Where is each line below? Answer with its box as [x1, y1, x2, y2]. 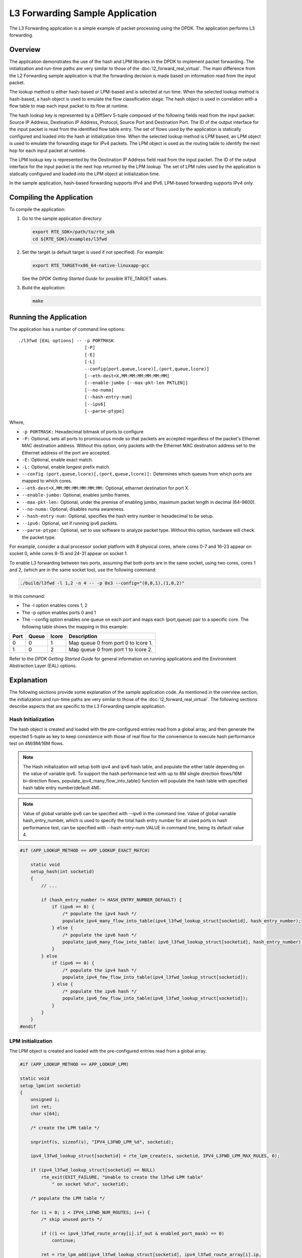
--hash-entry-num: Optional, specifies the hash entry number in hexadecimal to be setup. [22, 513, 214, 519]
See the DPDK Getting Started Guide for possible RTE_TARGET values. [22, 275, 168, 281]
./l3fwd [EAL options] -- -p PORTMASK [18, 338, 114, 343]
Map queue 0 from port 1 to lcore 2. [68, 646, 153, 653]
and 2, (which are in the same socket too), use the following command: [9, 567, 157, 573]
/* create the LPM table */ [30, 1125, 100, 1131]
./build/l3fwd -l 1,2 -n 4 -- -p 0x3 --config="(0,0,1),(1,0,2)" [20, 580, 185, 586]
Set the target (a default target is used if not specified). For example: [22, 249, 164, 255]
